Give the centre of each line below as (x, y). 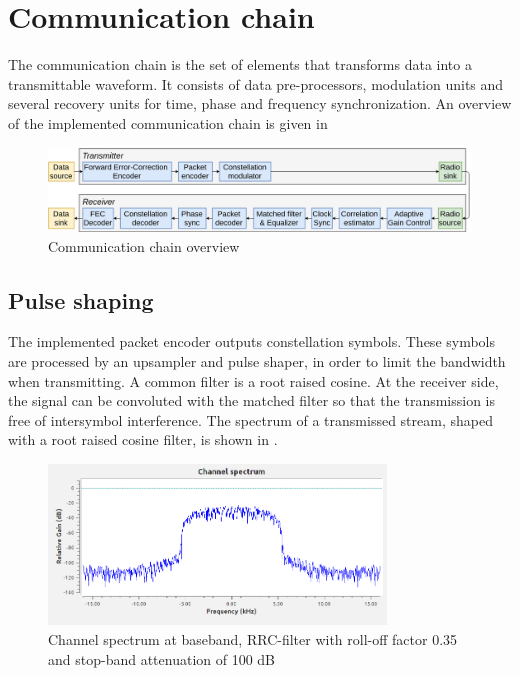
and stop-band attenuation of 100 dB (162, 658)
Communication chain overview (144, 245)
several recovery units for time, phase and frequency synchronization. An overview (260, 103)
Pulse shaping (81, 299)
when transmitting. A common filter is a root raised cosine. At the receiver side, (253, 380)
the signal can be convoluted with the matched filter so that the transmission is (252, 400)
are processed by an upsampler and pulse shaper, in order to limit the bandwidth (257, 360)
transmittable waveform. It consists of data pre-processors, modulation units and (256, 83)
